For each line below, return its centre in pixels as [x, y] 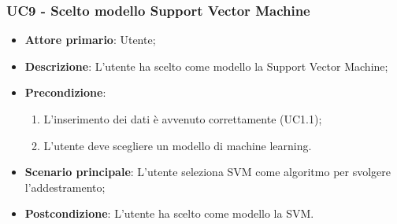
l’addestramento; [65, 187]
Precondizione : [65, 92]
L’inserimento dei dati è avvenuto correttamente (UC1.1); [183, 119]
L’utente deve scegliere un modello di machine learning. [178, 145]
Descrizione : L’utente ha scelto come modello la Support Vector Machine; [206, 66]
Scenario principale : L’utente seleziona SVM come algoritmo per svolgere [208, 172]
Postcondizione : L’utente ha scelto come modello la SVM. [169, 213]
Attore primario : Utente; [90, 40]
